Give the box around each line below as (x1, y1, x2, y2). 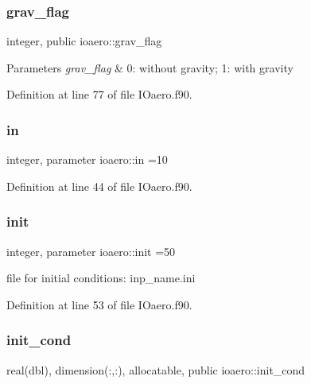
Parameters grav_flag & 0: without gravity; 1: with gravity (6, 59, 294, 76)
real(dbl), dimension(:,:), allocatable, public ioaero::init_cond (6, 361, 305, 378)
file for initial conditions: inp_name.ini (6, 270, 196, 286)
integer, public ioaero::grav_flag (6, 33, 162, 49)
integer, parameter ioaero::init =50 (6, 242, 176, 259)
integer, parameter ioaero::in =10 (6, 151, 168, 168)
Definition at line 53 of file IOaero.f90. (6, 296, 192, 312)
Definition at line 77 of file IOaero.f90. (6, 86, 192, 103)
